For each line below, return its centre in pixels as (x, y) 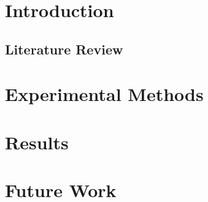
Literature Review (64, 49)
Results (37, 142)
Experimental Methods (104, 94)
